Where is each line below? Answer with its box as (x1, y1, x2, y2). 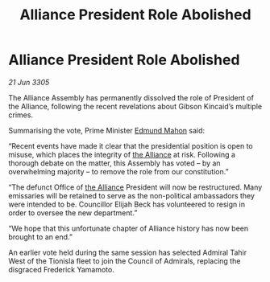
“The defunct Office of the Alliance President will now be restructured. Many (8, 182, 263, 192)
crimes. (8, 110, 34, 120)
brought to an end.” (8, 231, 73, 242)
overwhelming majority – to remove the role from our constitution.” (8, 166, 229, 176)
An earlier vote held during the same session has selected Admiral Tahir (8, 247, 247, 257)
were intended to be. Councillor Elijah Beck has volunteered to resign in (8, 199, 246, 209)
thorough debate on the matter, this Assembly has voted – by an (8, 158, 221, 168)
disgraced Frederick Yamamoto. (8, 264, 114, 274)
